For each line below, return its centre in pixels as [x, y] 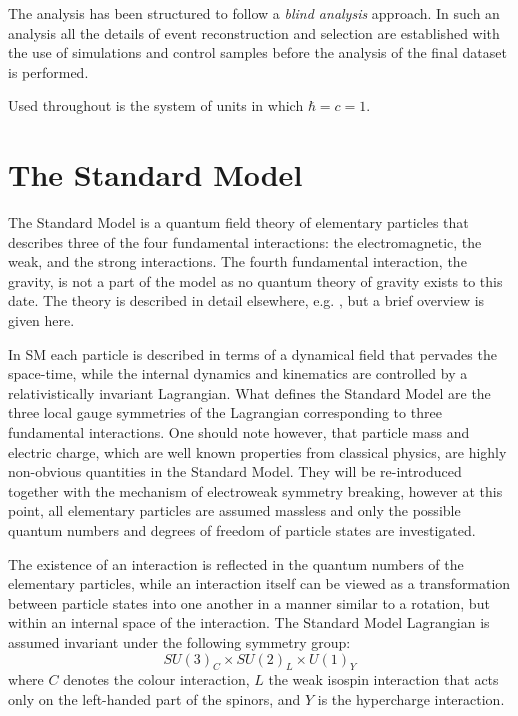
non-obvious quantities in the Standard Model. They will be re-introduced [235, 471]
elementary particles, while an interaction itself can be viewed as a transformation [259, 583]
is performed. [48, 71]
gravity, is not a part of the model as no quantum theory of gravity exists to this [255, 280]
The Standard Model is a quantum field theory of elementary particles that [238, 222]
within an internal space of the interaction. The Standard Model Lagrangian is [249, 622]
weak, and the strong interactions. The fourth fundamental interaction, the [237, 261]
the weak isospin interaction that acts [383, 679]
